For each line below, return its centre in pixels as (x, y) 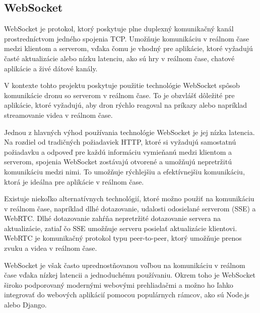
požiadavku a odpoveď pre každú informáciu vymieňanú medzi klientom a (118, 151)
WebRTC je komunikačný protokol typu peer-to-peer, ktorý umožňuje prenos (123, 238)
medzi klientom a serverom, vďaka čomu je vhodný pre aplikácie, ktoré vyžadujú (128, 48)
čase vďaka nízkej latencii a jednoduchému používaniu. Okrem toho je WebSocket (130, 275)
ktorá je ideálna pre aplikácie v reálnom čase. (74, 181)
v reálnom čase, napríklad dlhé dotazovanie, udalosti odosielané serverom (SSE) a (130, 208)
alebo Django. (25, 305)
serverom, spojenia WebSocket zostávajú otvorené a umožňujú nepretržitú (118, 162)
